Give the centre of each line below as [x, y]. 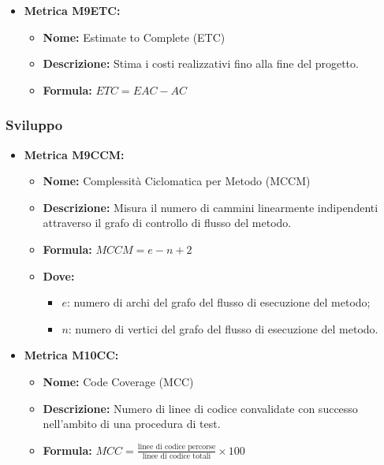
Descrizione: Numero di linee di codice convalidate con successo [200, 408]
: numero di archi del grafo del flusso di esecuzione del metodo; [218, 302]
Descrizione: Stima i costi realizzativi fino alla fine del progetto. [201, 63]
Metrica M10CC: [71, 355]
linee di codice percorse [177, 447]
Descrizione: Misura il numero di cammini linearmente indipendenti [211, 207]
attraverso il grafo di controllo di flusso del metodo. [167, 223]
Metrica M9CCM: [74, 154]
